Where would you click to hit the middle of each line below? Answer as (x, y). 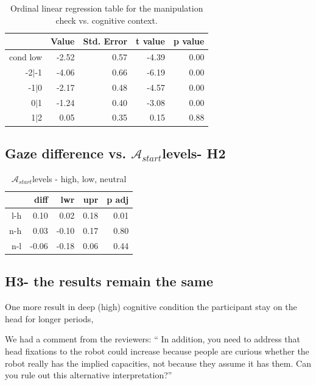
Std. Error (105, 41)
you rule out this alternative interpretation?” (89, 375)
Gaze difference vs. (66, 153)
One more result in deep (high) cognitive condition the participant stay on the (151, 307)
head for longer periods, (49, 318)
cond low (26, 57)
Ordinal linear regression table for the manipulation (107, 8)
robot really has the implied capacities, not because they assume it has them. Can (158, 363)
